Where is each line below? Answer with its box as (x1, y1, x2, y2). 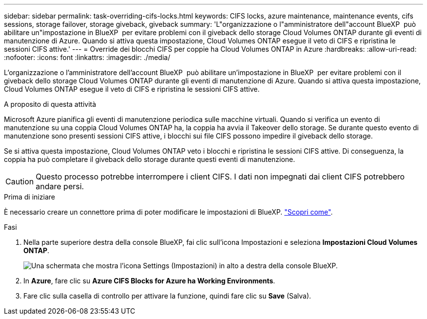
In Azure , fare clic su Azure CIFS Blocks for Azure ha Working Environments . (23, 277, 275, 285)
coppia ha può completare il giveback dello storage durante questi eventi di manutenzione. (4, 155, 295, 163)
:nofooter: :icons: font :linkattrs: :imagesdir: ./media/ (4, 53, 171, 61)
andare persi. (36, 181, 84, 191)
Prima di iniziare (4, 193, 55, 201)
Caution (5, 177, 34, 186)
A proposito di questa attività (4, 100, 97, 108)
